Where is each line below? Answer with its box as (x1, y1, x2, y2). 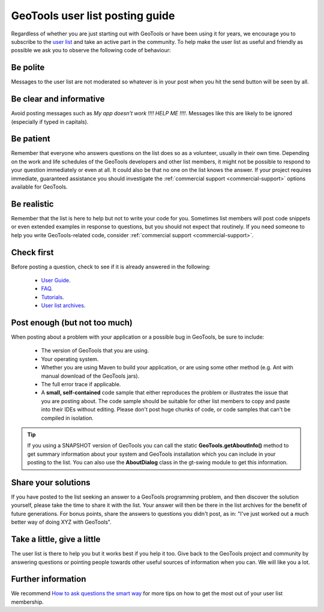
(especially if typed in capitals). (11, 118, 89, 126)
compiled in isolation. (41, 414, 94, 422)
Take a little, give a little (11, 535, 101, 545)
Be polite (11, 62, 45, 73)
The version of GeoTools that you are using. (41, 347, 149, 354)
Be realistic (11, 199, 54, 209)
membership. (11, 598, 44, 605)
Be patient (11, 134, 50, 144)
